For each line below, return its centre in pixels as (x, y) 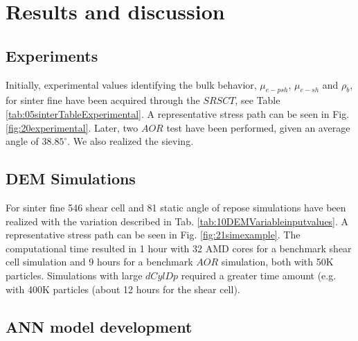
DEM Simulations (71, 178)
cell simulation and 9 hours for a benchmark (99, 262)
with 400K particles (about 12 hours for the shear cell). (123, 289)
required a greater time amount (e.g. (259, 275)
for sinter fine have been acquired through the (103, 100)
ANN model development (99, 326)
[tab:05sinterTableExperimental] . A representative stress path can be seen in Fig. (178, 113)
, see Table (258, 100)
